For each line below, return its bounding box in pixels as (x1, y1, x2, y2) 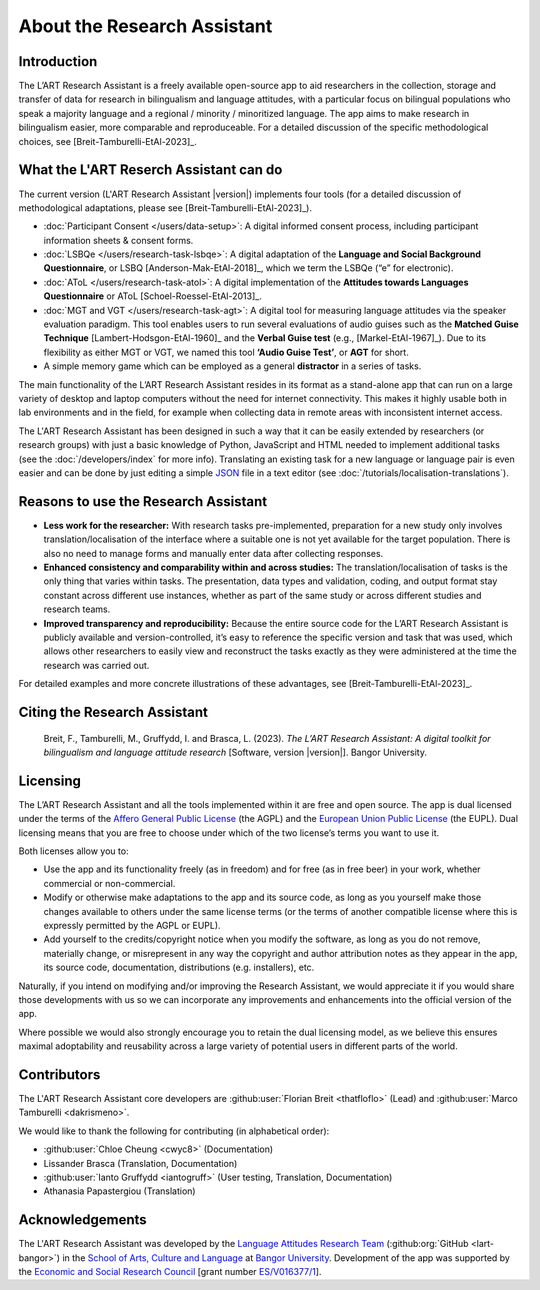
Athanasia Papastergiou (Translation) (43, 1185, 196, 1197)
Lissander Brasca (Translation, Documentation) (43, 1157, 238, 1169)
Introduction (18, 53, 98, 70)
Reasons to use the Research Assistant (18, 493, 268, 510)
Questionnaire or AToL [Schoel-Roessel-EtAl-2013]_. (43, 290, 262, 302)
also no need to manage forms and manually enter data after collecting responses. (43, 547, 384, 559)
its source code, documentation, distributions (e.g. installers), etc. (43, 961, 315, 974)
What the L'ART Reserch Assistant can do (18, 161, 283, 179)
